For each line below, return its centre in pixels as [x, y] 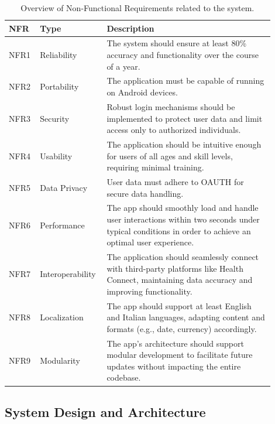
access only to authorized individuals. [174, 130]
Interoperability [68, 274]
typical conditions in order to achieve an [179, 230]
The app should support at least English [179, 305]
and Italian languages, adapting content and [186, 317]
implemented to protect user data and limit [185, 118]
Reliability [59, 55]
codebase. [124, 377]
